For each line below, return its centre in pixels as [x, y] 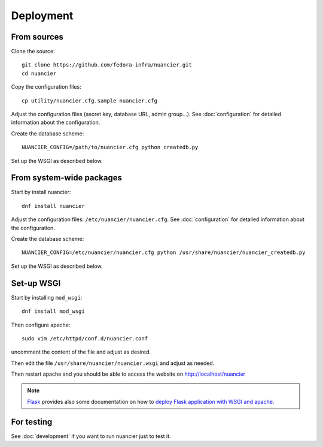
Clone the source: [33, 52]
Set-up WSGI [36, 283]
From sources [37, 37]
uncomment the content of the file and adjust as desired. [81, 352]
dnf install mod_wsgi [53, 311]
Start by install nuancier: [41, 192]
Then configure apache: [41, 325]
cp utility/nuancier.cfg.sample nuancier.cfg [90, 101]
